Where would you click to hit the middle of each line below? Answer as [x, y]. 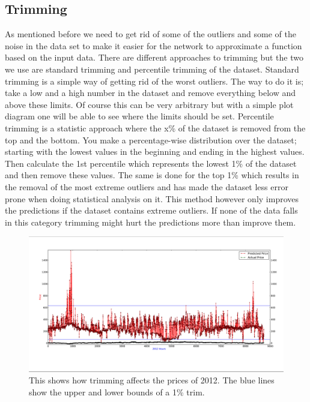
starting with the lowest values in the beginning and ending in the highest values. [155, 151]
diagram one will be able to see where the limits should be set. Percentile [139, 116]
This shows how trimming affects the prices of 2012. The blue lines [152, 380]
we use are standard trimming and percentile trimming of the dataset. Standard [152, 69]
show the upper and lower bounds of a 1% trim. [117, 391]
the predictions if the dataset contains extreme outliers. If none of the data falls [151, 210]
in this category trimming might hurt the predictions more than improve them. [150, 222]
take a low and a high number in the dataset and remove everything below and [150, 93]
